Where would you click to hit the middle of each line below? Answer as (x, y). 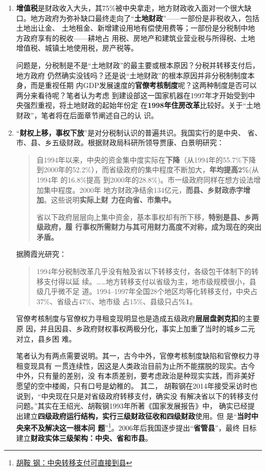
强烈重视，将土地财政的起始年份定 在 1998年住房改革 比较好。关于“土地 (142, 105)
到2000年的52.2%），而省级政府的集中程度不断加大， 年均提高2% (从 (148, 170)
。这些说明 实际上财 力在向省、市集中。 (109, 200)
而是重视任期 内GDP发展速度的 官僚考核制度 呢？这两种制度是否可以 (143, 85)
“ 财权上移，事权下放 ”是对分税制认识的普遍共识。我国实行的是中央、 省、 (139, 132)
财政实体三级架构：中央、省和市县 (88, 438)
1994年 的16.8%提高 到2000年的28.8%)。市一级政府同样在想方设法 (145, 179)
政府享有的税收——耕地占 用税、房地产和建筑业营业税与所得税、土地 (139, 38)
